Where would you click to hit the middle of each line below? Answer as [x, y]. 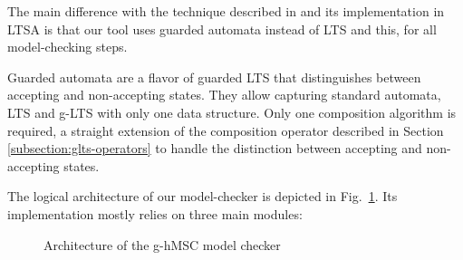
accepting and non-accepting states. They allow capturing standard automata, [224, 95]
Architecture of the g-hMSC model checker [162, 244]
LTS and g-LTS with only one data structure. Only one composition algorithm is [232, 112]
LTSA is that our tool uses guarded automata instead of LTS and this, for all [222, 29]
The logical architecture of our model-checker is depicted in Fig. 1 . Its [203, 196]
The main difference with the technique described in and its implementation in [226, 11]
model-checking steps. [68, 47]
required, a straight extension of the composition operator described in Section [226, 130]
